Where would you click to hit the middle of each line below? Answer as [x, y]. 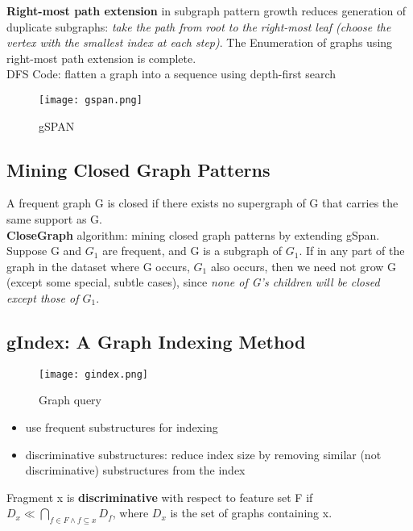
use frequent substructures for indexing [122, 427]
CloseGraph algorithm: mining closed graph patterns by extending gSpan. [193, 234]
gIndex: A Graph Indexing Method [156, 341]
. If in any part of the [352, 251]
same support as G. [54, 219]
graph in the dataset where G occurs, [98, 266]
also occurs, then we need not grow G [304, 266]
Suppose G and [44, 251]
